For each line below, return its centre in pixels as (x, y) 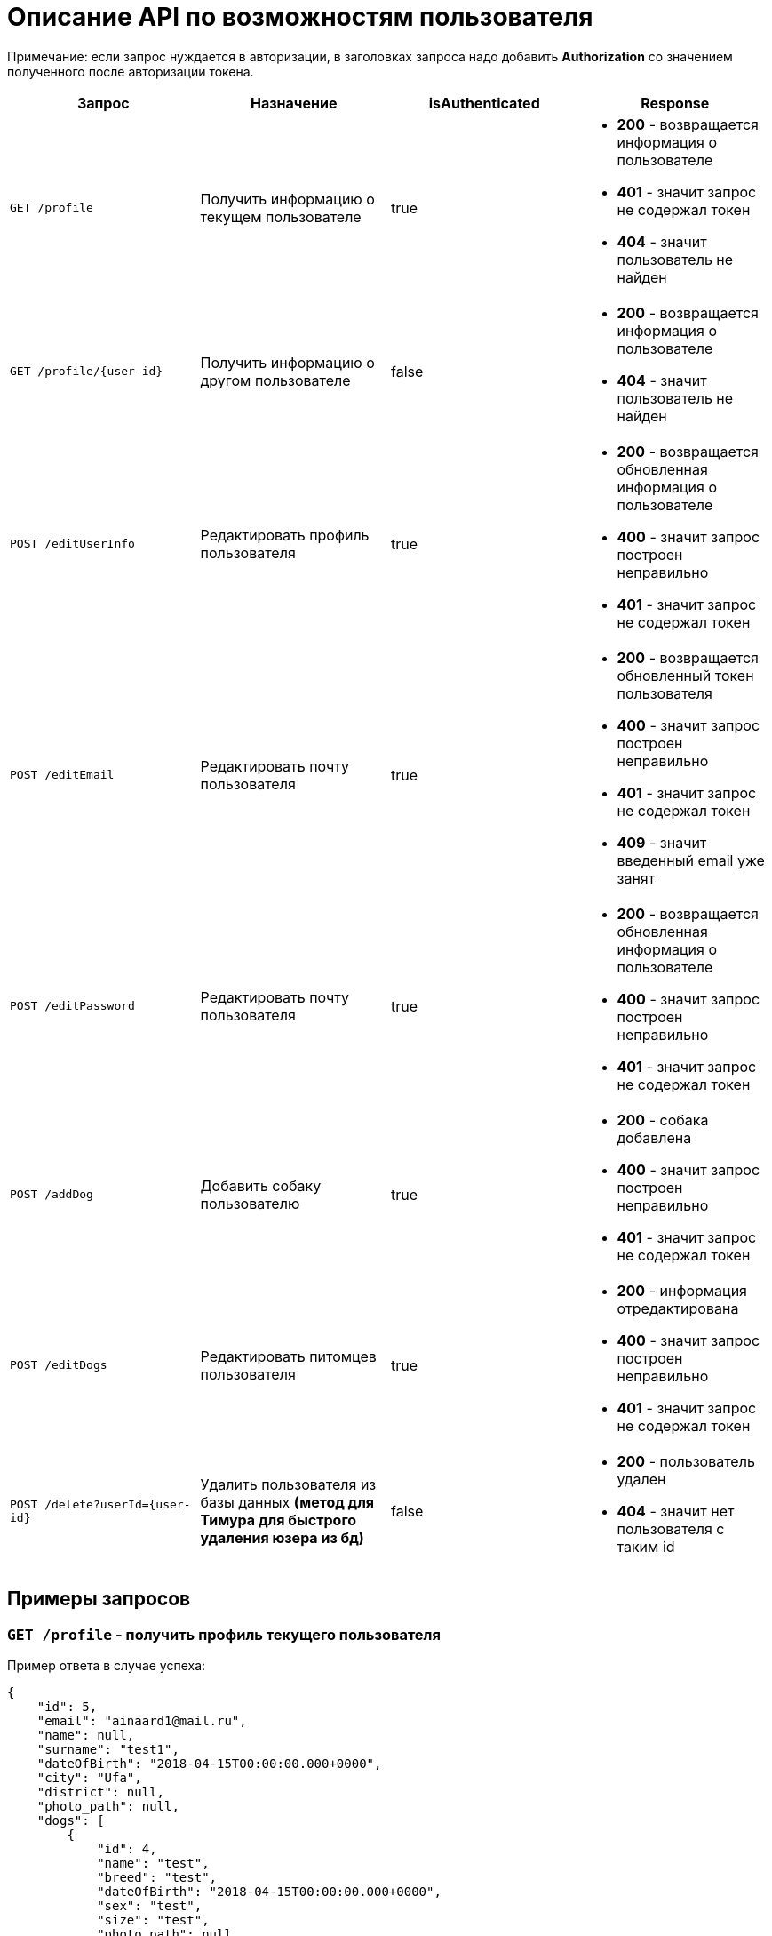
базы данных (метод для (287, 1502)
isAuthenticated (484, 103)
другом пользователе (275, 380)
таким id (646, 1546)
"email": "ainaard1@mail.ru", (142, 1720)
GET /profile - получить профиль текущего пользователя (224, 1634)
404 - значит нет (676, 1511)
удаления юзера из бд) (282, 1537)
